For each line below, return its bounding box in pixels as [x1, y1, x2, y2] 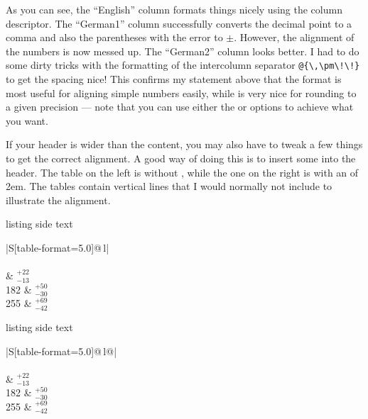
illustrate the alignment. [6, 192, 111, 207]
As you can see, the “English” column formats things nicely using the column [6, 2, 342, 16]
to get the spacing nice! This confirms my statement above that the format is [6, 72, 342, 86]
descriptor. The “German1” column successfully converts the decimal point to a [6, 16, 352, 30]
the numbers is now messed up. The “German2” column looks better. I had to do [6, 43, 359, 58]
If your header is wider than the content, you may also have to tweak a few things [6, 137, 363, 152]
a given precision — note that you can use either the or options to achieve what [6, 99, 354, 114]
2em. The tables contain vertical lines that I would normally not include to [6, 179, 332, 194]
